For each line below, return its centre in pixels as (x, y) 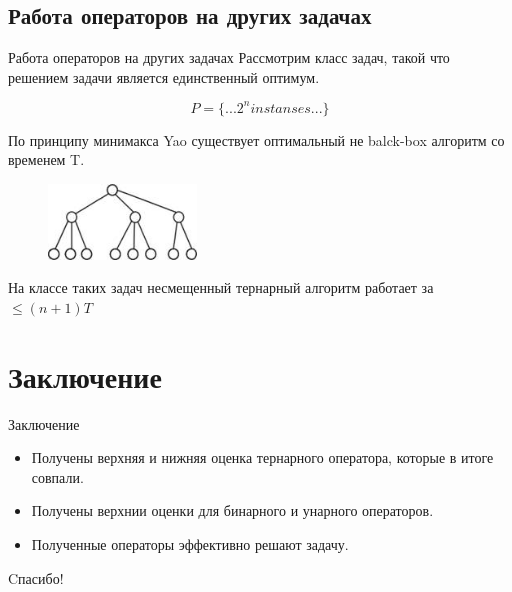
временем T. (46, 159)
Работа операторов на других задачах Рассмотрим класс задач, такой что (229, 57)
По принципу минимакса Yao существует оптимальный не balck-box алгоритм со (256, 139)
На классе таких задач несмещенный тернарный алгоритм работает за (221, 287)
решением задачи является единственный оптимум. (164, 76)
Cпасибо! (36, 577)
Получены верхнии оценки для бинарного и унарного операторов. (232, 510)
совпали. (57, 476)
